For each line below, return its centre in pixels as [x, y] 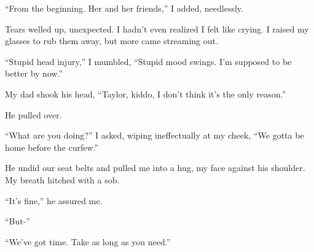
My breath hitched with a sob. [62, 179]
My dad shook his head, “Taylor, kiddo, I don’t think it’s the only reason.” [146, 94]
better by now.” [34, 73]
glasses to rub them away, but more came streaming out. [112, 41]
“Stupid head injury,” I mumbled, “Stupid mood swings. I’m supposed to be [148, 61]
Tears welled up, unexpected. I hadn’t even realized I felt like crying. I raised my [157, 29]
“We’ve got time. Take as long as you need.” [88, 241]
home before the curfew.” [52, 147]
